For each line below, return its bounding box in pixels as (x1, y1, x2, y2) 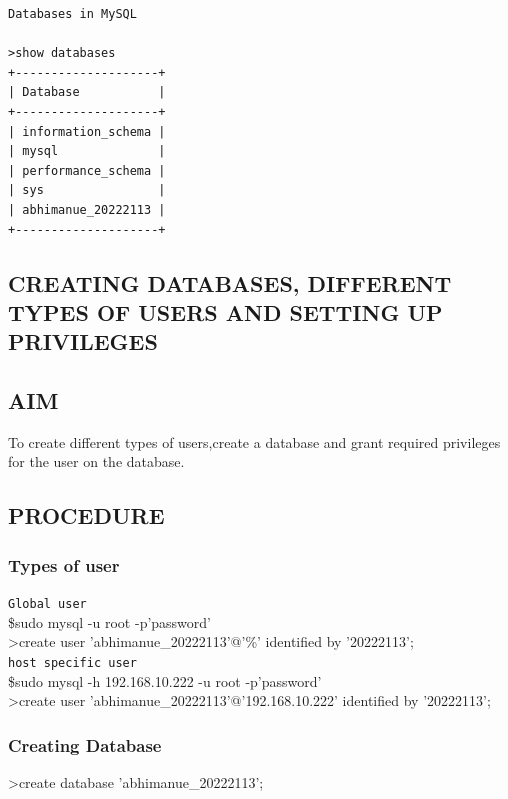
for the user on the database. (8, 451, 185, 472)
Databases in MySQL (8, 7, 137, 21)
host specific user (8, 655, 137, 670)
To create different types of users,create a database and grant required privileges (8, 431, 501, 452)
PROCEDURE (8, 500, 165, 531)
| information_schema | (8, 124, 166, 139)
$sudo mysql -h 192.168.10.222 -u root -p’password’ (8, 670, 322, 691)
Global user (8, 597, 87, 612)
